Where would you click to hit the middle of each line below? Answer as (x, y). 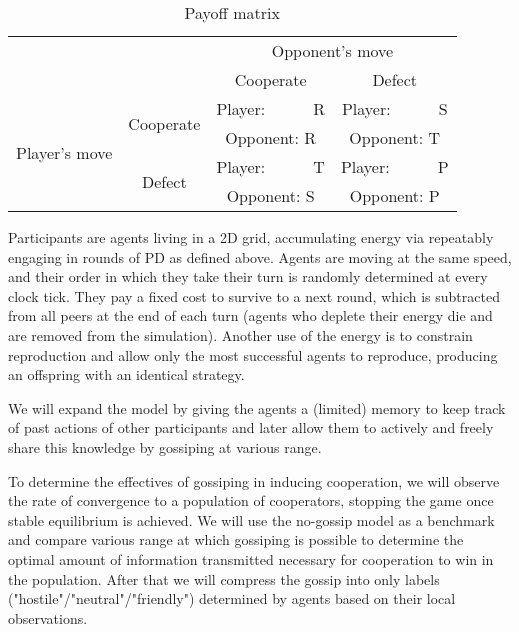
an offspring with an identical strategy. (126, 374)
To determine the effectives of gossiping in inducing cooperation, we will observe (254, 480)
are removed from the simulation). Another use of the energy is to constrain (240, 334)
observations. (48, 617)
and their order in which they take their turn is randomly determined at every (248, 276)
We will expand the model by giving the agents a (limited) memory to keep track (257, 407)
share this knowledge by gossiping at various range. (165, 446)
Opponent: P (394, 195)
